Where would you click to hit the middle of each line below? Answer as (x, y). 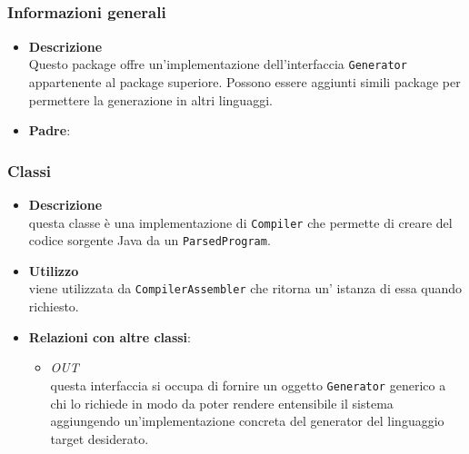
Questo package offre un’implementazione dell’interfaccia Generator (218, 64)
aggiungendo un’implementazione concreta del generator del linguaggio (247, 421)
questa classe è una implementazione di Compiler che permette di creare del (240, 222)
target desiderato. (100, 438)
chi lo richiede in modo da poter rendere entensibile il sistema (222, 403)
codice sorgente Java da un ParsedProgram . (150, 240)
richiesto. (54, 306)
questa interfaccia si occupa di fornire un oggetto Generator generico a (248, 385)
